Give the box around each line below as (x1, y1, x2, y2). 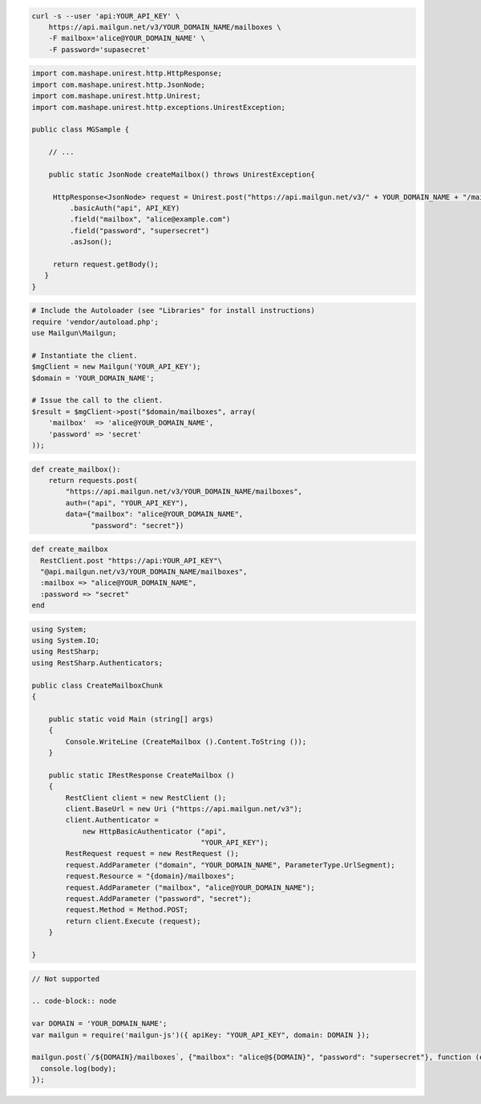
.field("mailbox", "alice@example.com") (69, 215, 231, 224)
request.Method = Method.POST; (65, 905, 188, 915)
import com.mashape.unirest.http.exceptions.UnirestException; (31, 103, 286, 112)
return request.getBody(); (52, 259, 160, 269)
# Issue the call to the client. (31, 396, 164, 405)
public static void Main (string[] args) (48, 714, 214, 724)
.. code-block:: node (31, 996, 117, 1006)
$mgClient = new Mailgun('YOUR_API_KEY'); (31, 362, 201, 371)
